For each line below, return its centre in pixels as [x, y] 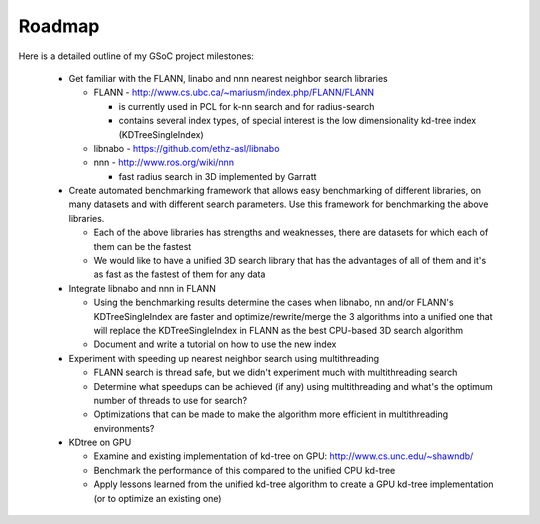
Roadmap [59, 26]
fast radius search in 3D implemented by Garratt [217, 176]
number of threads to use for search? [170, 400]
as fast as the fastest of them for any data [179, 274]
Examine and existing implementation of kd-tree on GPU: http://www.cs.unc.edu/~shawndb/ [283, 456]
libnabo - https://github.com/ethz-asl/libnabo [186, 148]
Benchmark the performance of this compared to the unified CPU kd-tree [244, 470]
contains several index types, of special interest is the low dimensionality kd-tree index [297, 121]
